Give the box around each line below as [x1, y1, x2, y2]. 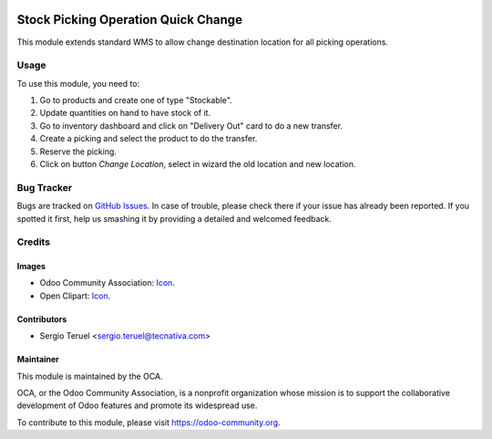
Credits [16, 235, 50, 248]
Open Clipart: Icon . [39, 290, 111, 301]
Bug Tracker [16, 181, 73, 193]
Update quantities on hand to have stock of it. [39, 108, 211, 119]
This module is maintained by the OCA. [16, 371, 163, 382]
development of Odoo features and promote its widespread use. [16, 400, 258, 411]
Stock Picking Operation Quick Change [16, 12, 243, 27]
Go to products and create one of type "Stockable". [39, 95, 232, 106]
